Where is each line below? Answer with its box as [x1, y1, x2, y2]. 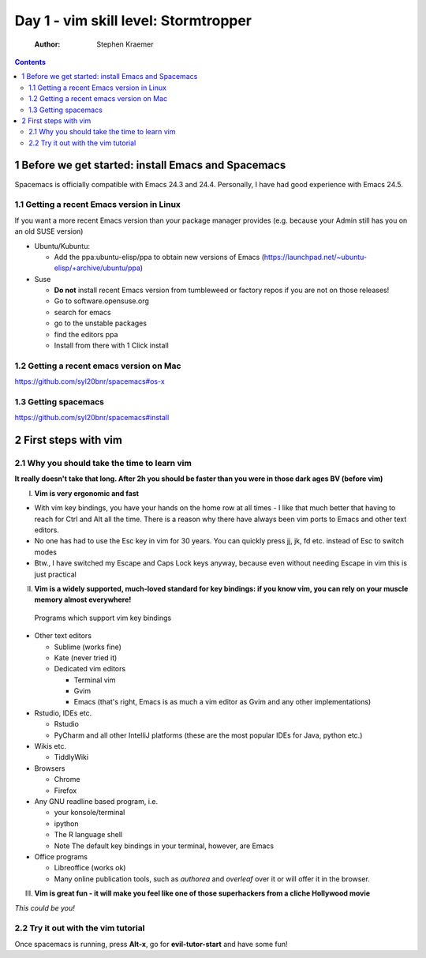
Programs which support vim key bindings [34, 613, 172, 622]
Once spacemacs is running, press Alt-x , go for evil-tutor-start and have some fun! [14, 939, 288, 949]
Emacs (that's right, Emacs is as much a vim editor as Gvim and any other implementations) [73, 697, 372, 707]
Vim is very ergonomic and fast [34, 488, 140, 498]
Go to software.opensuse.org [54, 296, 150, 306]
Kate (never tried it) [54, 652, 118, 663]
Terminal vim [73, 675, 116, 685]
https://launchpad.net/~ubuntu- [263, 252, 368, 261]
